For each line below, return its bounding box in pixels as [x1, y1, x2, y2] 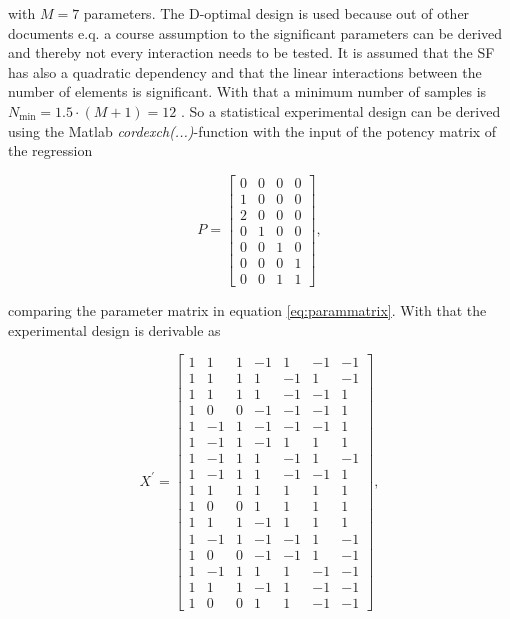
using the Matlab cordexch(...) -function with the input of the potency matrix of [8, 120, 497, 141]
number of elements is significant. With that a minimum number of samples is [8, 81, 487, 102]
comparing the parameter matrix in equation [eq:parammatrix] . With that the [8, 299, 487, 320]
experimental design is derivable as [8, 319, 221, 340]
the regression [8, 140, 93, 161]
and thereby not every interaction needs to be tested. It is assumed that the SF [8, 42, 495, 63]
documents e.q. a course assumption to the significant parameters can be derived [8, 22, 503, 43]
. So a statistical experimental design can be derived [181, 100, 501, 121]
